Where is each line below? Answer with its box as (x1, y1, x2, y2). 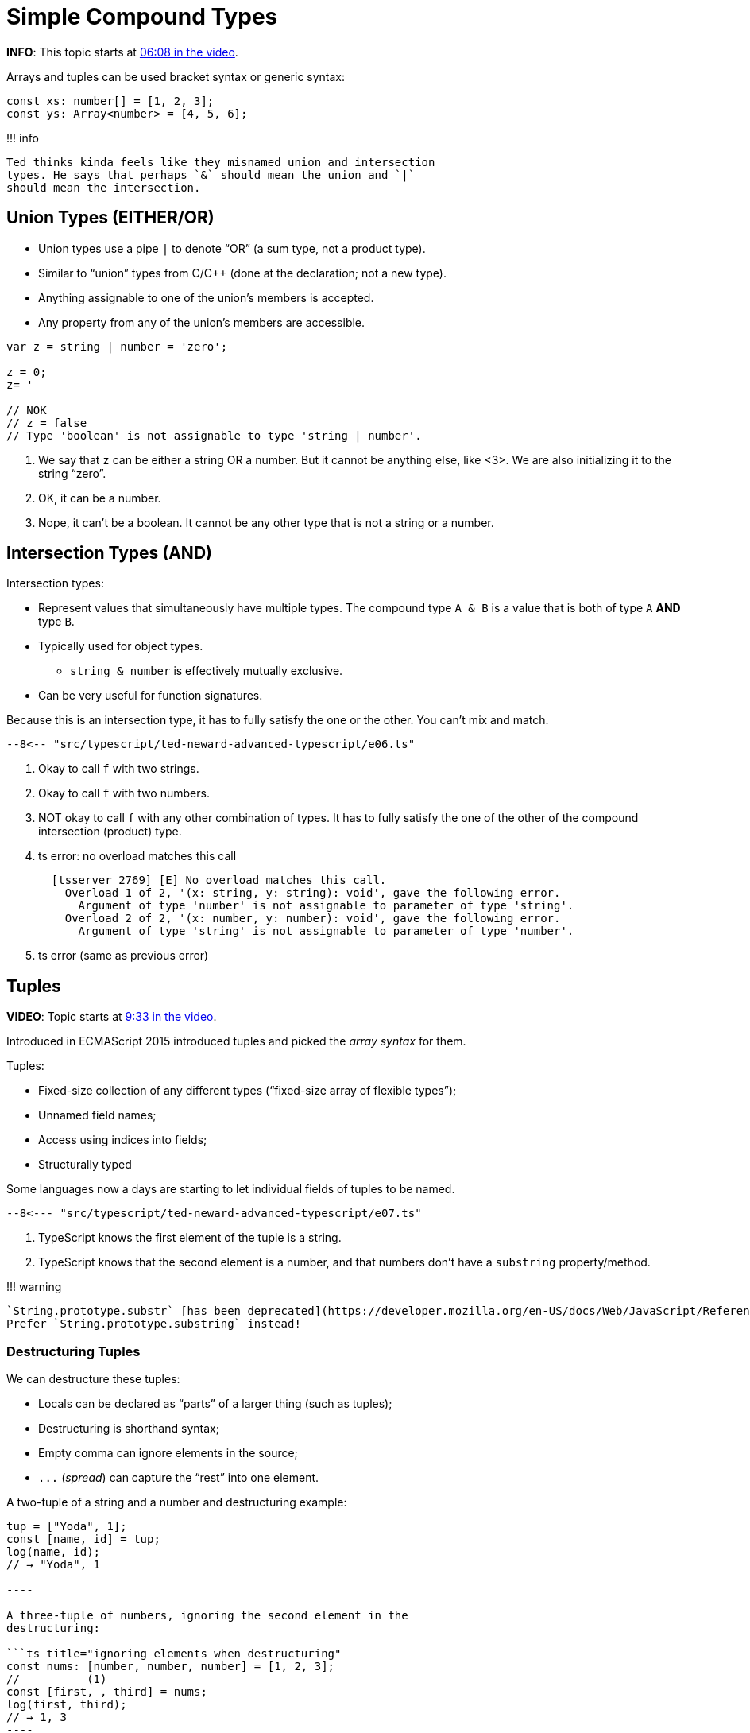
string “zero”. (38, 466, 106, 480)
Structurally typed (38, 1157, 132, 1172)
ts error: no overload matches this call (38, 849, 237, 863)
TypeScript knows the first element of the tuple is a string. (38, 1231, 342, 1245)
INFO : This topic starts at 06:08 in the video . (6, 45, 238, 59)
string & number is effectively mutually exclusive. (70, 664, 343, 678)
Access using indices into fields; (38, 1133, 207, 1147)
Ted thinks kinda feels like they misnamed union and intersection (6, 155, 435, 169)
